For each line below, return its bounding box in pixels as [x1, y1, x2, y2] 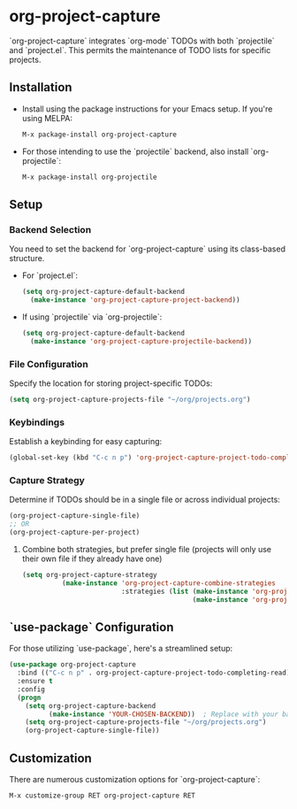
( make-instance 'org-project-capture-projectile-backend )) [30, 336, 253, 346]
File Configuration [9, 358, 88, 370]
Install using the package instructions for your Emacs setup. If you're [21, 104, 273, 114]
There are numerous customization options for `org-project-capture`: [9, 774, 261, 784]
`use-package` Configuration [9, 620, 174, 635]
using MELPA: [21, 112, 73, 123]
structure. [9, 253, 45, 264]
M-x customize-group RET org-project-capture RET [9, 790, 196, 800]
